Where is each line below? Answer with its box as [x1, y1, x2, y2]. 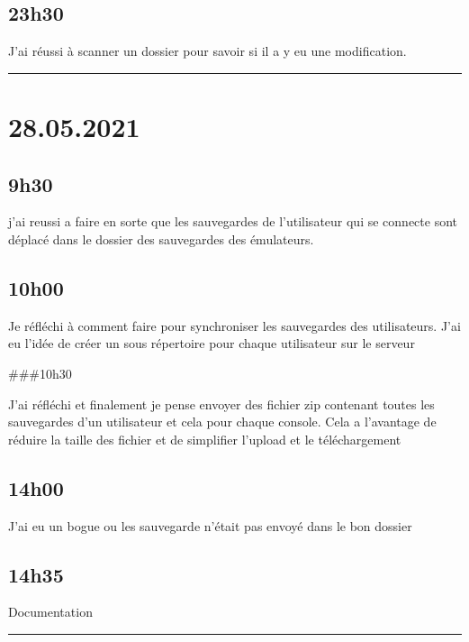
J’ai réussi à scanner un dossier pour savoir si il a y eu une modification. [8, 41, 407, 60]
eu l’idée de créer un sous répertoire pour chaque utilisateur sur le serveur [8, 334, 415, 353]
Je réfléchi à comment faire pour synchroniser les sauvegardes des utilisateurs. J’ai [8, 316, 461, 335]
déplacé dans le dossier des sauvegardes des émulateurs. [8, 229, 314, 248]
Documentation [8, 602, 93, 621]
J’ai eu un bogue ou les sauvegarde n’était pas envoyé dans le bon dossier [8, 516, 412, 535]
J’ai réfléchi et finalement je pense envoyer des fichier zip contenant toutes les [8, 394, 435, 413]
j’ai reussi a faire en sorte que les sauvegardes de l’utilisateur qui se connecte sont [8, 212, 457, 231]
